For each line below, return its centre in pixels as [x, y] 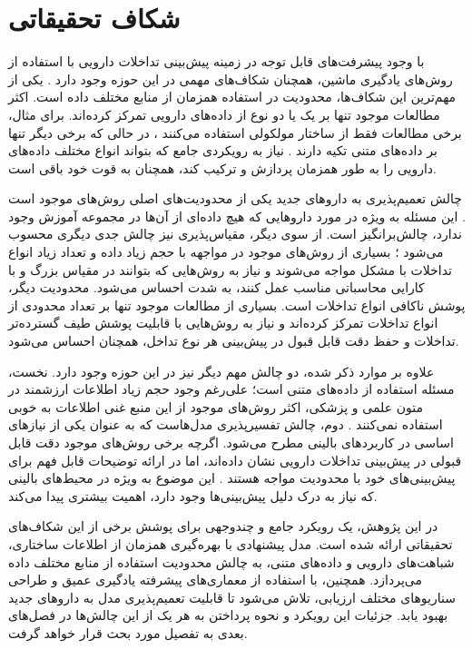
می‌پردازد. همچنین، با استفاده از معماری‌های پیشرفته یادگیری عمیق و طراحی [215, 580]
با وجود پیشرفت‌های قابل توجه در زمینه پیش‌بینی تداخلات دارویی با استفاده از [216, 61]
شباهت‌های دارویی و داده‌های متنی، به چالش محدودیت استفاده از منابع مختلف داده [231, 561]
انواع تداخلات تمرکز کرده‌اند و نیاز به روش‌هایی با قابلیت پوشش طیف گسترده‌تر [223, 323]
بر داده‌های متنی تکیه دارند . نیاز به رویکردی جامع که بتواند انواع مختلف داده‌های [223, 150]
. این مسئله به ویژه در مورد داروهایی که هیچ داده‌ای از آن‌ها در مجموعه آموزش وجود [237, 216]
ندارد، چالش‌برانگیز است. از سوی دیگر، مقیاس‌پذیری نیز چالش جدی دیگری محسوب [235, 234]
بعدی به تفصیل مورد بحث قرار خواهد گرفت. [128, 632]
